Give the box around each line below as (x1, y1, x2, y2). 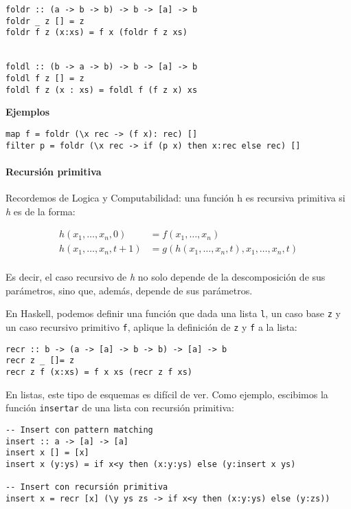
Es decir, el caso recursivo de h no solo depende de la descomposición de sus (5, 270, 326, 284)
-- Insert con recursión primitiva (5, 482, 168, 492)
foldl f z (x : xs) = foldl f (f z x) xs (5, 85, 198, 95)
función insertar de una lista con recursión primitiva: (5, 400, 234, 415)
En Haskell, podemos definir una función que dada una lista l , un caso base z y (5, 306, 341, 321)
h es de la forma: (5, 204, 76, 218)
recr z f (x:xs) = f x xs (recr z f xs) (5, 367, 193, 378)
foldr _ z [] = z (5, 16, 84, 26)
